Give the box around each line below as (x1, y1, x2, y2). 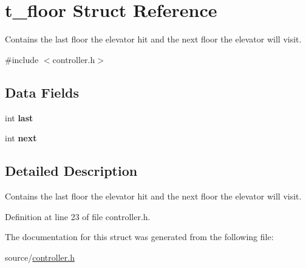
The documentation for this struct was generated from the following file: (5, 230, 274, 243)
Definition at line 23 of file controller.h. (5, 210, 151, 223)
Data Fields (5, 82, 80, 101)
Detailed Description (5, 161, 138, 180)
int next (5, 132, 37, 144)
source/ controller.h (5, 250, 75, 263)
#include (5, 53, 39, 65)
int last (5, 111, 33, 124)
